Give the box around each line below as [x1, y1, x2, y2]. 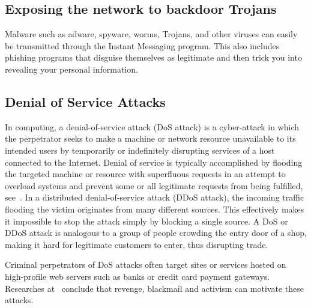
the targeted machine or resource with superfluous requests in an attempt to [5, 168, 286, 180]
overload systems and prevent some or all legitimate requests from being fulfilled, [5, 179, 303, 192]
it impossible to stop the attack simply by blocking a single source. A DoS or [5, 214, 288, 227]
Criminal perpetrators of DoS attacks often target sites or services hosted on [5, 258, 286, 271]
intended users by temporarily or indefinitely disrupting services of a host [5, 143, 275, 156]
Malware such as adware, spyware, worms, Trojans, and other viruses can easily [5, 28, 298, 40]
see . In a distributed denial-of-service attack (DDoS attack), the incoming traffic [5, 191, 304, 204]
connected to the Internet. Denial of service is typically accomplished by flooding [5, 156, 303, 168]
